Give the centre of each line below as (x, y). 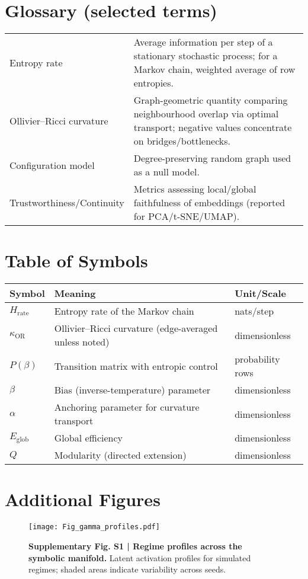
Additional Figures (83, 499)
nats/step (254, 311)
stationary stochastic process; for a (206, 56)
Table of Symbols (76, 260)
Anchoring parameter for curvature (127, 407)
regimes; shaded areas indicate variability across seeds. (127, 569)
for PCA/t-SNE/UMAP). (187, 216)
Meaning (75, 293)
